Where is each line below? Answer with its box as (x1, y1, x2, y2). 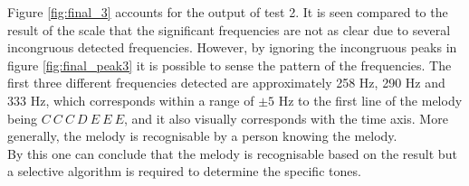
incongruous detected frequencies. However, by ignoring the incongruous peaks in (7, 38, 457, 57)
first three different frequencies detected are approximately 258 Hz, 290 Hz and (7, 73, 445, 92)
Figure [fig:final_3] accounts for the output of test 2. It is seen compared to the (7, 3, 448, 21)
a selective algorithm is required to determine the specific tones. (7, 162, 361, 181)
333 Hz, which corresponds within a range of (7, 90, 254, 109)
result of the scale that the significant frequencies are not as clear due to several (7, 20, 451, 39)
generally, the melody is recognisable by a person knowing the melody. (7, 126, 397, 145)
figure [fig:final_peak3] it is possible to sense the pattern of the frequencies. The (7, 55, 452, 74)
